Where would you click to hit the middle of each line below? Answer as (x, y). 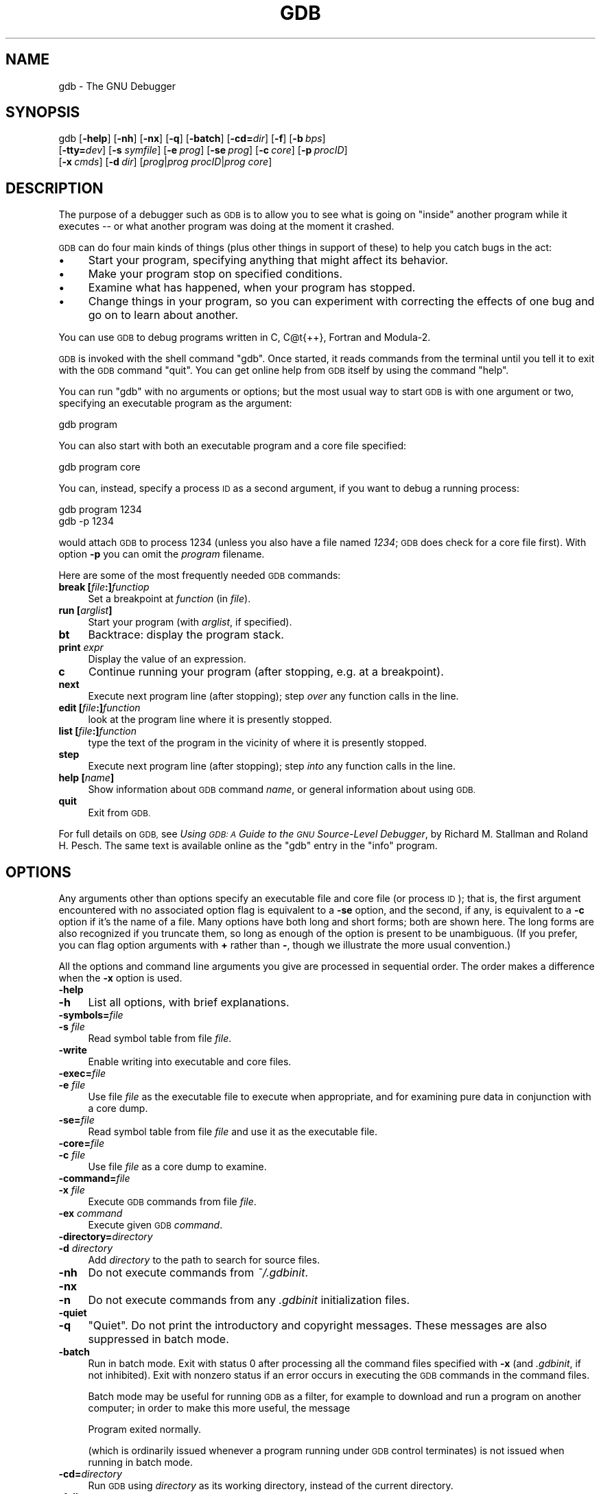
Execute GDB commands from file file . (172, 1202)
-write (73, 1050)
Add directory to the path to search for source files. (204, 1260)
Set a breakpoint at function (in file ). (169, 599)
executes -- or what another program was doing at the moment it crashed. (226, 226)
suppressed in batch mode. (158, 1339)
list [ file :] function (98, 731)
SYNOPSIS (43, 112)
